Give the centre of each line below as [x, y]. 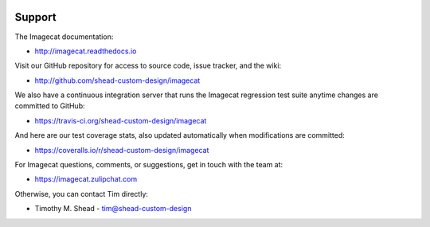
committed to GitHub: [50, 106]
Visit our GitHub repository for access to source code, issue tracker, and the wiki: [148, 66]
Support [35, 17]
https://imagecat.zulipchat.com [86, 179]
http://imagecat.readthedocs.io [86, 51]
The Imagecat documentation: [64, 37]
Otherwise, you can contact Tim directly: [82, 194]
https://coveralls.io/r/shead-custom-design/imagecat [122, 150]
